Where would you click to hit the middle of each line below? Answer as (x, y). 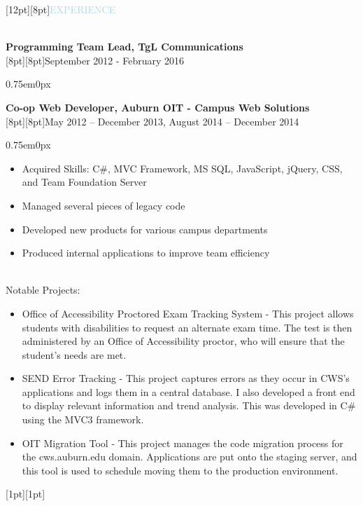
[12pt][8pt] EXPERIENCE (61, 9)
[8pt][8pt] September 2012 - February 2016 (95, 60)
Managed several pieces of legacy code (104, 205)
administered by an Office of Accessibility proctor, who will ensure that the (183, 341)
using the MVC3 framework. (83, 419)
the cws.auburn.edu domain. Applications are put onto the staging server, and (190, 457)
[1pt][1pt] (26, 494)
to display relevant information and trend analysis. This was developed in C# (189, 405)
